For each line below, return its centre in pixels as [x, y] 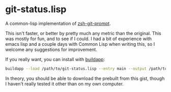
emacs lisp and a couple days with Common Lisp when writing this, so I [80, 44]
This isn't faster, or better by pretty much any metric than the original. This [83, 33]
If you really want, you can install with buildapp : [55, 59]
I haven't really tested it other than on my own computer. [64, 84]
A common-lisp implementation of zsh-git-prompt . [58, 23]
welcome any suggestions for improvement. [51, 49]
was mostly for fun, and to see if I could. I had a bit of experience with [78, 39]
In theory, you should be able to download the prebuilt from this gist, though [85, 78]
